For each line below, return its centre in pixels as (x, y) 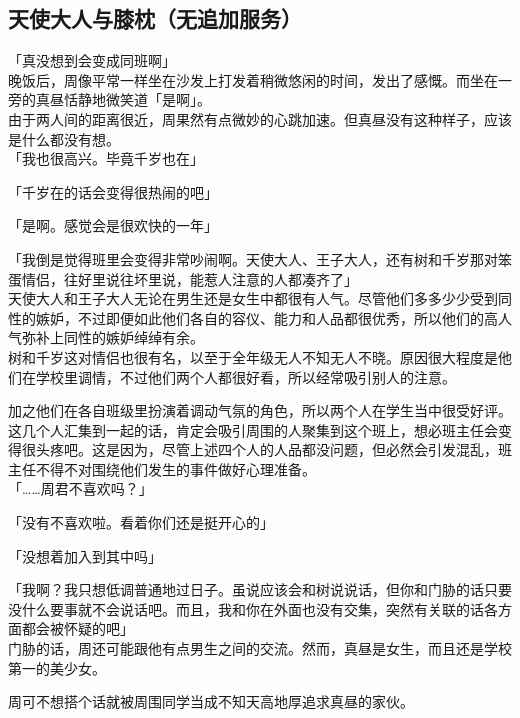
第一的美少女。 (57, 667)
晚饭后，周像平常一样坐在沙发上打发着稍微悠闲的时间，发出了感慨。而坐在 (253, 79)
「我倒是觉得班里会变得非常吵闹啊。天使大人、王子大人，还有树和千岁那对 (253, 258)
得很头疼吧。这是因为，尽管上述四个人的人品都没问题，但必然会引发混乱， (253, 449)
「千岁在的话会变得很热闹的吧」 (113, 191)
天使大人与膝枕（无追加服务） (155, 18)
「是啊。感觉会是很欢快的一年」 (113, 225)
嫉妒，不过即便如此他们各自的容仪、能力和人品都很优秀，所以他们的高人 (273, 317)
